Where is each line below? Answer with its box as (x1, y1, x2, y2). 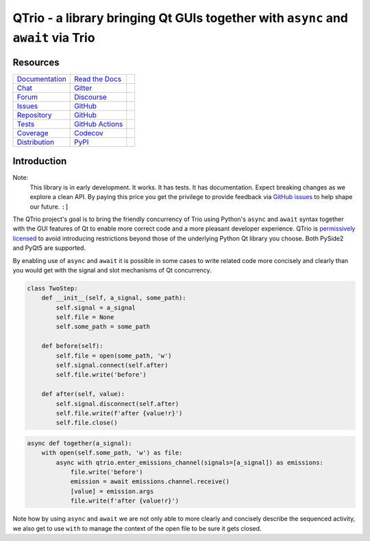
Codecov (74, 128, 104, 137)
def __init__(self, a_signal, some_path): (41, 294, 186, 302)
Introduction (12, 155, 67, 168)
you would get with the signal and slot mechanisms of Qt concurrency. (12, 266, 212, 274)
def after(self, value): (41, 390, 125, 398)
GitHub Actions (74, 119, 123, 128)
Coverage (16, 128, 49, 137)
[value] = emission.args (70, 487, 154, 495)
